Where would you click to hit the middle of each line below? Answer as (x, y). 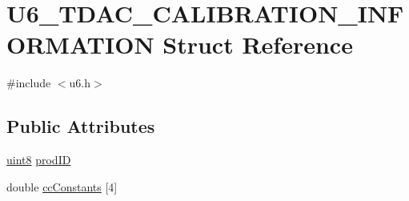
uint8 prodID (39, 160)
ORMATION (80, 44)
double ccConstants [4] (62, 186)
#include (29, 83)
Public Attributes (81, 126)
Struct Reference (258, 44)
